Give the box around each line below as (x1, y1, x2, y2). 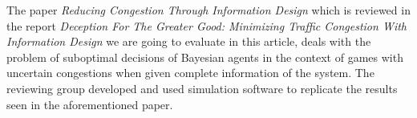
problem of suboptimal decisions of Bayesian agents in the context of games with (6, 48, 403, 65)
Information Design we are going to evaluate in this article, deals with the (6, 33, 371, 50)
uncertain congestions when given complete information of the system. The (6, 64, 374, 81)
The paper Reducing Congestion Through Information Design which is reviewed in (6, 2, 411, 18)
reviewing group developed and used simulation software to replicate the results (6, 79, 398, 96)
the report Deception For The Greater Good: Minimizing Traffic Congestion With (6, 17, 407, 34)
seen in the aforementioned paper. (6, 96, 173, 112)
